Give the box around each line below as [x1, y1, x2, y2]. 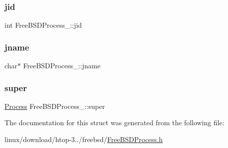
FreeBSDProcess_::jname [23, 60, 101, 71]
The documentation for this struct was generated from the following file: [4, 117, 225, 128]
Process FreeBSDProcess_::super [4, 100, 105, 111]
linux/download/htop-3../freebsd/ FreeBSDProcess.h [4, 134, 163, 145]
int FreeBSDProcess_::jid [4, 20, 82, 30]
